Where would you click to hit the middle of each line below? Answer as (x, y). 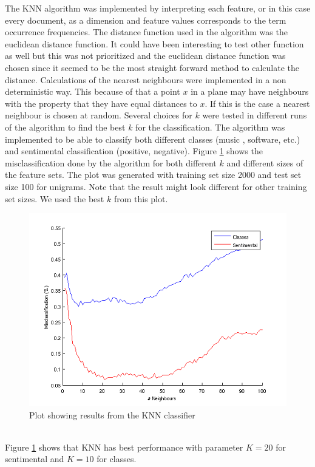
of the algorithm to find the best (65, 127)
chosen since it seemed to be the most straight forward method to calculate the (152, 67)
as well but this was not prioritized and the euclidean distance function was (145, 56)
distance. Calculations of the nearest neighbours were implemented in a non (146, 79)
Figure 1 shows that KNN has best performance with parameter (124, 447)
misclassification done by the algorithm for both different (111, 162)
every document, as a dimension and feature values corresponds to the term (146, 20)
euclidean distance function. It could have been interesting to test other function (154, 43)
